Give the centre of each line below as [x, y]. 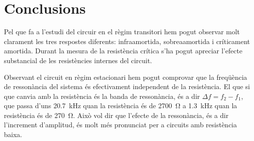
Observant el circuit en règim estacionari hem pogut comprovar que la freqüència [126, 77]
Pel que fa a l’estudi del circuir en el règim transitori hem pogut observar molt [122, 32]
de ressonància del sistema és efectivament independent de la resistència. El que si [127, 86]
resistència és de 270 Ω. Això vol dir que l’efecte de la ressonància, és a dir [116, 115]
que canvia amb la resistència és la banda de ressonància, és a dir [102, 96]
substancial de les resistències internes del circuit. [78, 60]
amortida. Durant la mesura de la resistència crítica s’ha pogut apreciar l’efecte [123, 51]
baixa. [13, 134]
